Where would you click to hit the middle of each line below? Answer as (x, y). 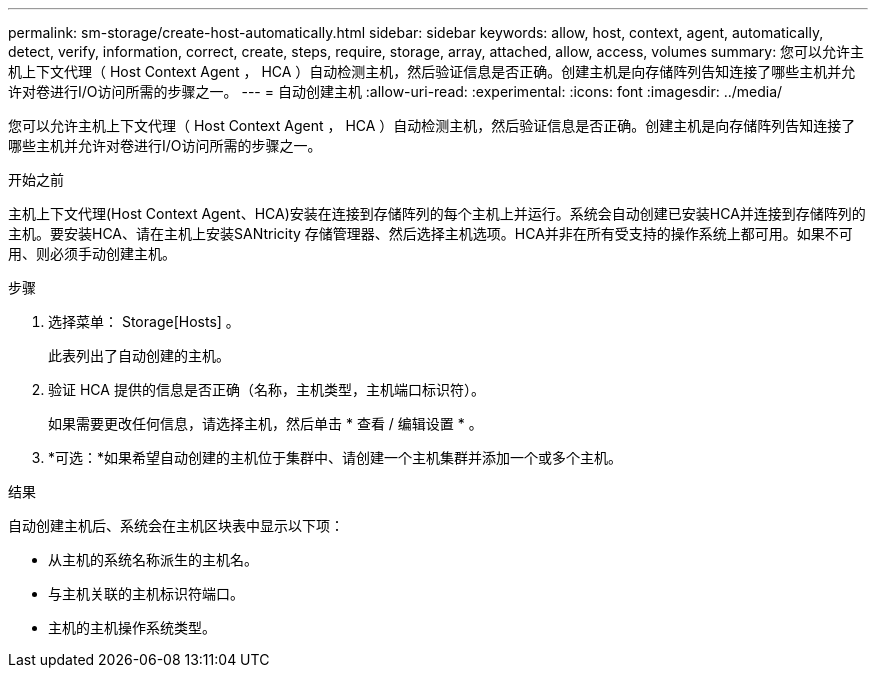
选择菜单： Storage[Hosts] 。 (144, 321)
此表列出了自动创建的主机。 (139, 355)
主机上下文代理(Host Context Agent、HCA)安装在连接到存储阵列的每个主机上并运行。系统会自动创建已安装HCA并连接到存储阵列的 (437, 213)
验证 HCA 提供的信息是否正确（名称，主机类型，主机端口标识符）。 (266, 389)
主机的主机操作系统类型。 (132, 627)
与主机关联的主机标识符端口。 (146, 593)
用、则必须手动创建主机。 (92, 253)
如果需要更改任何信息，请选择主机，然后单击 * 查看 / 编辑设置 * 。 (265, 423)
